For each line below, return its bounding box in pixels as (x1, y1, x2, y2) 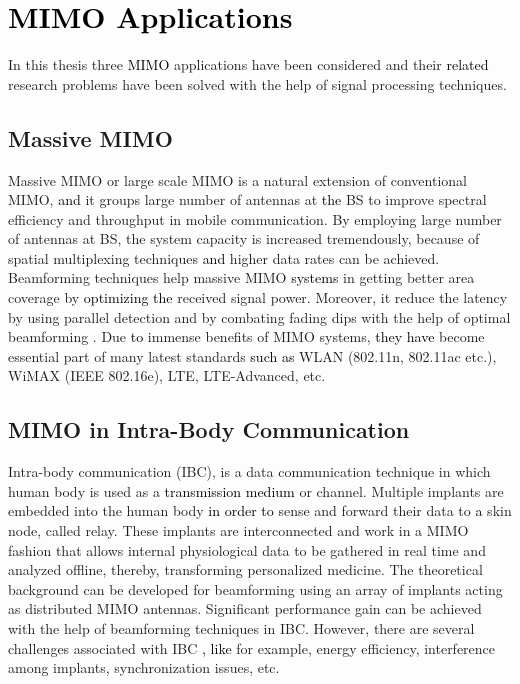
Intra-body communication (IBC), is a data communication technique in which (8, 461, 491, 482)
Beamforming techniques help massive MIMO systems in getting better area (8, 267, 475, 288)
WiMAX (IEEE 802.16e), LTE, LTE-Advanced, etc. (8, 365, 326, 386)
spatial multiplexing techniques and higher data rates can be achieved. (8, 247, 440, 268)
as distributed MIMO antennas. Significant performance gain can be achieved (8, 598, 482, 619)
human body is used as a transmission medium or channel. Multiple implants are (8, 480, 504, 501)
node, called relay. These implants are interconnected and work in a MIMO (8, 520, 469, 541)
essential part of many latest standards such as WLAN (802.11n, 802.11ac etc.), (8, 345, 497, 366)
